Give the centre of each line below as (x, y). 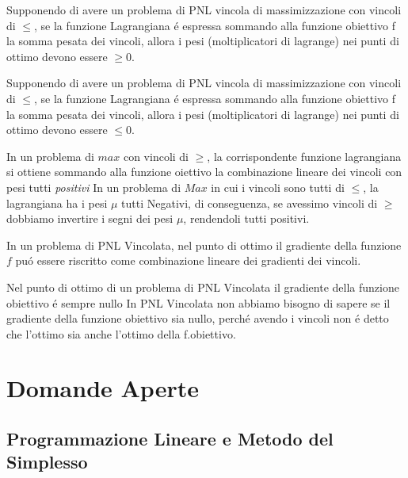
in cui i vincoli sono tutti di (278, 187)
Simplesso (47, 462)
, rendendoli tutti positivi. (246, 218)
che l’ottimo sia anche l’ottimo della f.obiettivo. (121, 333)
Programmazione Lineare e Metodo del (170, 439)
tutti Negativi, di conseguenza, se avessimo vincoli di (250, 203)
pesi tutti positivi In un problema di (94, 187)
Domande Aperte (103, 388)
